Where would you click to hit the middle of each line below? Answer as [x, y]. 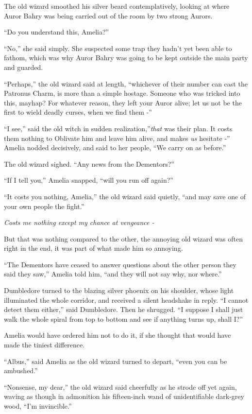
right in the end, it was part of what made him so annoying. [93, 248]
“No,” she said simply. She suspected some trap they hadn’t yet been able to [118, 48]
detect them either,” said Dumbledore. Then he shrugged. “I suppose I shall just [124, 309]
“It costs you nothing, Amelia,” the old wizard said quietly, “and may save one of [125, 196]
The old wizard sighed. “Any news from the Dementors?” [89, 164]
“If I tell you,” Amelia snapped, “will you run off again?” [89, 180]
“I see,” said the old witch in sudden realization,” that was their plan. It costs [118, 128]
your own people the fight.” [44, 206]
